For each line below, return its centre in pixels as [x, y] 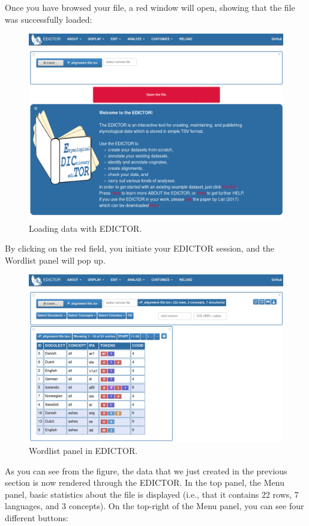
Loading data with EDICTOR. [85, 228]
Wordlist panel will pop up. [55, 260]
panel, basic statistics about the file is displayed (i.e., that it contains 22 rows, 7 [152, 494]
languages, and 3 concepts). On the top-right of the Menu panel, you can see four [154, 506]
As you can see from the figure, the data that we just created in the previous [146, 470]
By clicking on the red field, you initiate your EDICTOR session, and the [140, 248]
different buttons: [37, 517]
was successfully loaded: [49, 19]
